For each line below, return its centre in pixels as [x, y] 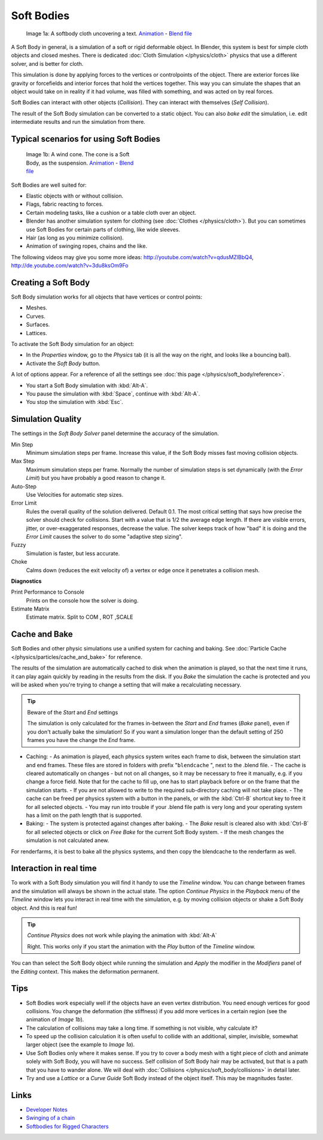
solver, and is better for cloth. [47, 63]
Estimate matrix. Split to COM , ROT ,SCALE [80, 617]
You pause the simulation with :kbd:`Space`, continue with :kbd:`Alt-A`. [113, 393]
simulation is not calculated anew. [68, 840]
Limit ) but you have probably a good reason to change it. [96, 478]
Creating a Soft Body [51, 282]
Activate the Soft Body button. [63, 363]
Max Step [23, 461]
